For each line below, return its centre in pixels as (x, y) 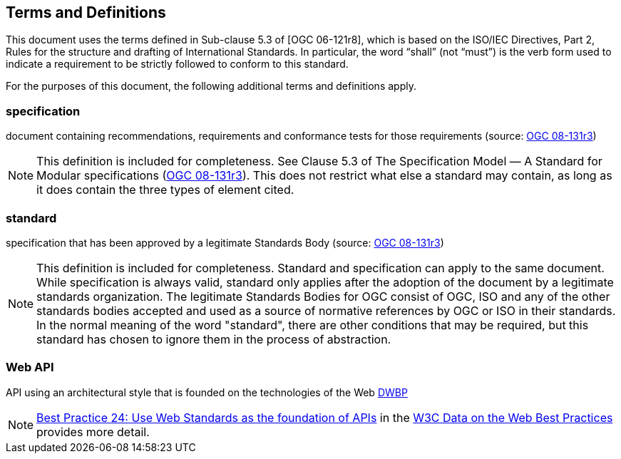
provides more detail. (93, 432)
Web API (30, 367)
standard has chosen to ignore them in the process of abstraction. (214, 339)
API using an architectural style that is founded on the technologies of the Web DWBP (207, 392)
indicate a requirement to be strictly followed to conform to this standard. (177, 64)
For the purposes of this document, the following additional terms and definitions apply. (211, 86)
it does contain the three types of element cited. (165, 190)
